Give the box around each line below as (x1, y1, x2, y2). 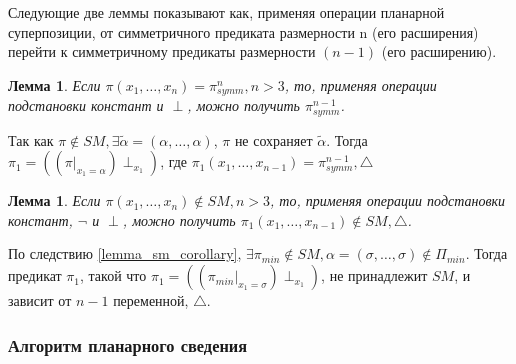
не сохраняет (234, 129, 313, 150)
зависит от (8, 290, 72, 311)
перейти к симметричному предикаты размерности (8, 41, 316, 62)
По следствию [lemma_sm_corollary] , (8, 243, 242, 264)
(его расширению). (381, 41, 497, 62)
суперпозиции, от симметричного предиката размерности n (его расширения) (8, 21, 479, 42)
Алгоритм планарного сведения (8, 332, 248, 357)
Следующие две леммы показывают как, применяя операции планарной (8, 2, 445, 22)
